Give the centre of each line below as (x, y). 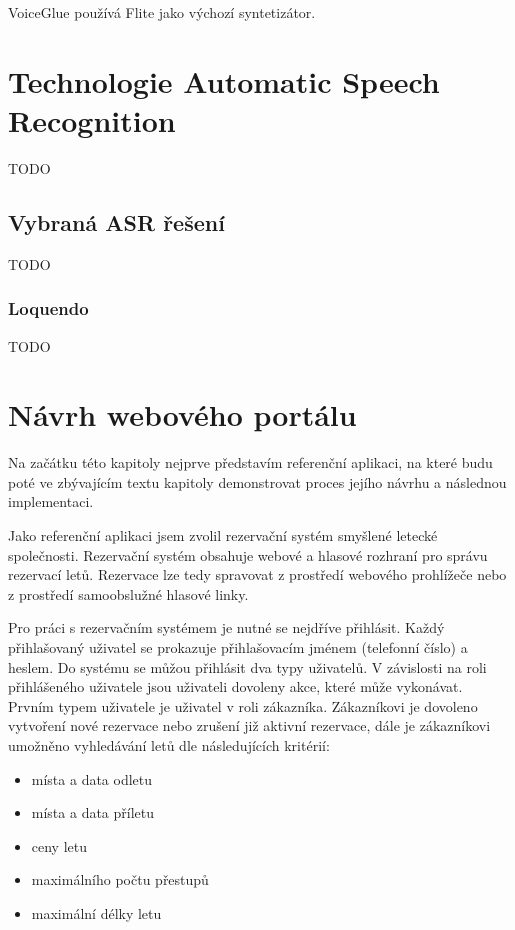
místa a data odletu (92, 778)
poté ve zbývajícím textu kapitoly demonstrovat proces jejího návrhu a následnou (257, 481)
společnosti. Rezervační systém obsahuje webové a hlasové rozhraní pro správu (248, 554)
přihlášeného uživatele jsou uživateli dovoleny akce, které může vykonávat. (235, 686)
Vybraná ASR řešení (116, 221)
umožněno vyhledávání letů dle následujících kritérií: (169, 744)
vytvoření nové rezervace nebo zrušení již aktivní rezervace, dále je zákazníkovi (249, 725)
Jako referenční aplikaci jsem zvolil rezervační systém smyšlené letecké (223, 535)
